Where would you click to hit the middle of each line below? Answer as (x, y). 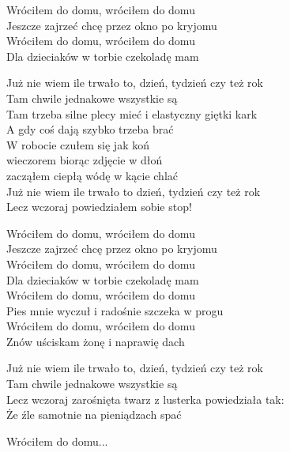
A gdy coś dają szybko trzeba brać (90, 129)
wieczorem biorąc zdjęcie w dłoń (85, 160)
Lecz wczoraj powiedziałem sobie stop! (99, 207)
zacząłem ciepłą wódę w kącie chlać (92, 175)
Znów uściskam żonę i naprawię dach (96, 341)
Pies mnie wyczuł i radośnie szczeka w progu (115, 310)
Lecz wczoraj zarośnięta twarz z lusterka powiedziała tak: (145, 399)
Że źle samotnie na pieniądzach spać (94, 414)
